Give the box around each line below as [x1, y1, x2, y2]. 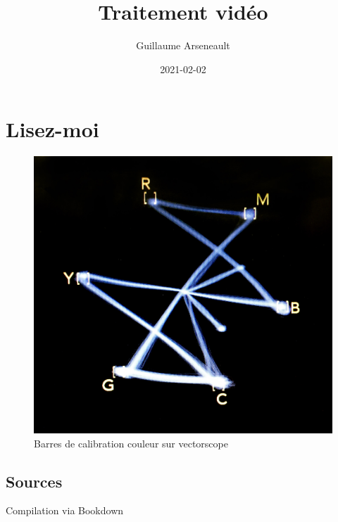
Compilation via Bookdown [6, 503, 124, 518]
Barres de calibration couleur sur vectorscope [34, 435, 228, 450]
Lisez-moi [6, 115, 99, 144]
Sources [6, 470, 63, 492]
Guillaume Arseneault [136, 38, 230, 53]
